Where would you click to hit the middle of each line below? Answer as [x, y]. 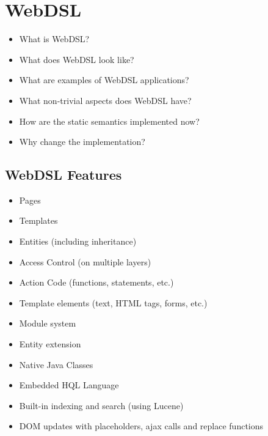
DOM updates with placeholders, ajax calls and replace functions [141, 426]
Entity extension [50, 344]
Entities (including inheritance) [78, 241]
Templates [38, 220]
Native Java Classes [56, 364]
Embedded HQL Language [69, 385]
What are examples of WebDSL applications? [104, 80]
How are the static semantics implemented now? [109, 121]
